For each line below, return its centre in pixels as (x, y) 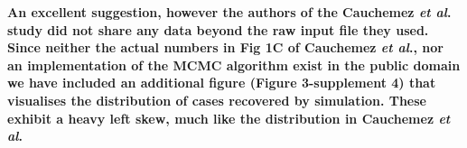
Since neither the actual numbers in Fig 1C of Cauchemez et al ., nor (225, 47)
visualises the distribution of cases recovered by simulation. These (217, 100)
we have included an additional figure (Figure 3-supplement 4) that (222, 83)
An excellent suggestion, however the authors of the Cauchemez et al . (229, 12)
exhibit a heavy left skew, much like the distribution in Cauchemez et (229, 118)
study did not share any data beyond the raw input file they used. (218, 29)
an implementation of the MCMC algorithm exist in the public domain (234, 65)
